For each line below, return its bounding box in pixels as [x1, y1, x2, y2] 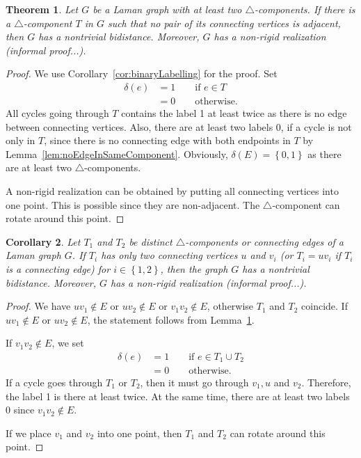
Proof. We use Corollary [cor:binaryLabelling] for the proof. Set [6, 66, 278, 81]
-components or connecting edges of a [185, 234, 344, 248]
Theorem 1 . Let [6, 2, 79, 16]
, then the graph [160, 261, 228, 276]
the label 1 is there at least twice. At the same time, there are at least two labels [6, 388, 350, 403]
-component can [272, 197, 340, 212]
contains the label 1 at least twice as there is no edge [121, 106, 347, 120]
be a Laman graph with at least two [93, 2, 242, 16]
